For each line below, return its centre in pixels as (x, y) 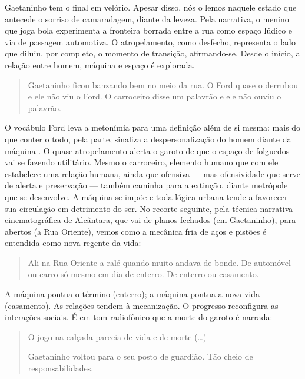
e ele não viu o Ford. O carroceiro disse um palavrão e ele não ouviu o (155, 96)
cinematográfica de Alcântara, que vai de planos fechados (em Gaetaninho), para (150, 220)
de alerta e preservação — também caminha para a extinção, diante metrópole (146, 185)
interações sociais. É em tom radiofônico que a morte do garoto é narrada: (139, 317)
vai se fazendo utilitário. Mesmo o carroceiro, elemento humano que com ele (142, 162)
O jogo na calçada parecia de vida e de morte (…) (117, 336)
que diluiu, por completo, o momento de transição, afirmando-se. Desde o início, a (152, 53)
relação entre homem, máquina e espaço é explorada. (100, 64)
